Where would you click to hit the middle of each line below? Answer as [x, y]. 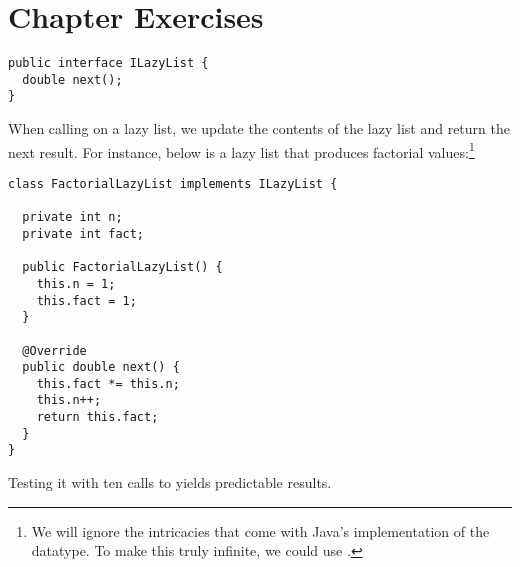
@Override [54, 350]
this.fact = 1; [86, 300]
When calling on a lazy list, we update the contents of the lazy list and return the [259, 128]
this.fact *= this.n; [108, 383]
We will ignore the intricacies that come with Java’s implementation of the [260, 530]
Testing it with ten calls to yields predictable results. [170, 482]
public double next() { [101, 367]
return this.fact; [97, 417]
